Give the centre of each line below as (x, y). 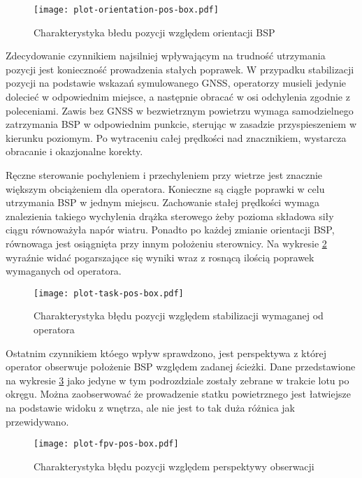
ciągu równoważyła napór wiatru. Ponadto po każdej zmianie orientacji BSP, (170, 230)
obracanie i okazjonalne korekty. (74, 151)
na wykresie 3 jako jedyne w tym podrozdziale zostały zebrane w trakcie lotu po (178, 380)
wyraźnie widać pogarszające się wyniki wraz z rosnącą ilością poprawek (160, 257)
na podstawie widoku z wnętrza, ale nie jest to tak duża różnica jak (150, 407)
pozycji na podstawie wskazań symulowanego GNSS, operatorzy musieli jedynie (176, 83)
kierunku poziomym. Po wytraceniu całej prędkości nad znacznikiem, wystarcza (176, 137)
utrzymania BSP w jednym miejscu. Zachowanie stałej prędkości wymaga (163, 202)
